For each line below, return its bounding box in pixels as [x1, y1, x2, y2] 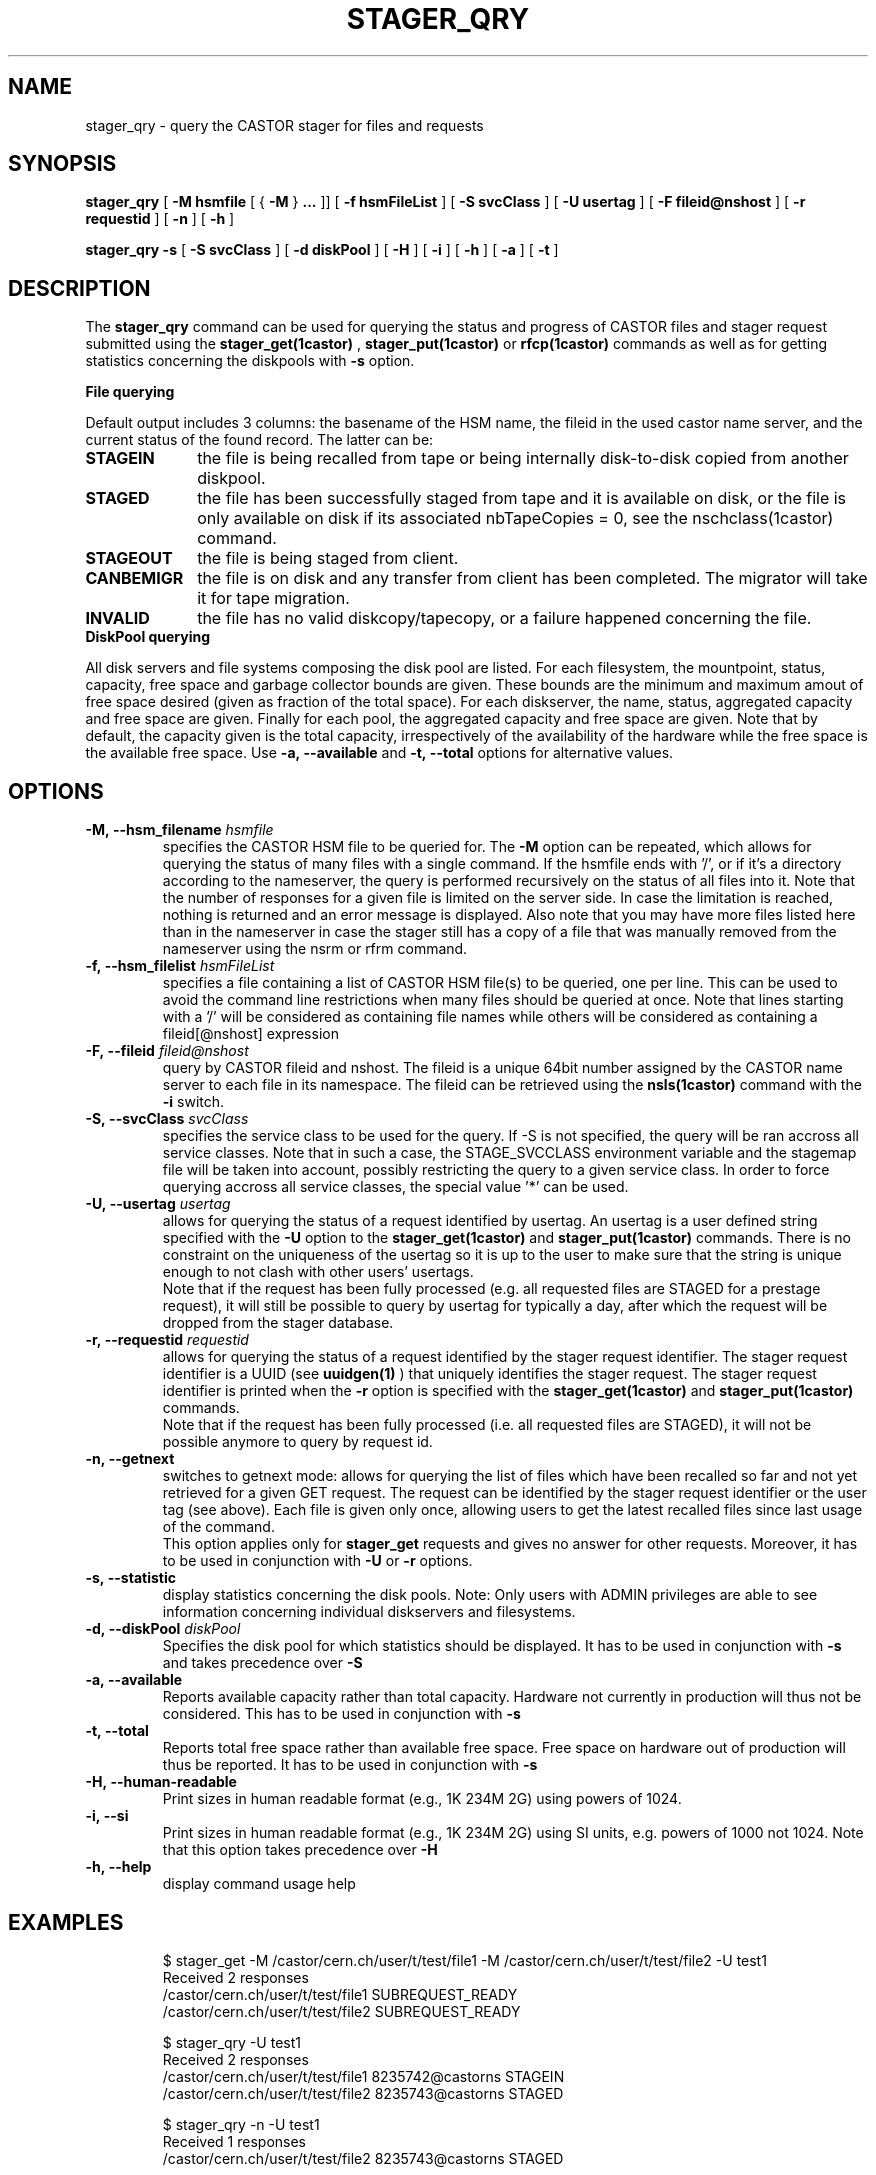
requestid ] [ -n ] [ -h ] [85, 210, 235, 228]
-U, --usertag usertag [85, 1195, 231, 1213]
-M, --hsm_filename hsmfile [85, 821, 274, 839]
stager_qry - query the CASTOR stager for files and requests [85, 116, 484, 134]
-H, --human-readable [85, 1773, 237, 1791]
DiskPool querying [85, 628, 211, 646]
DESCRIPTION [8, 275, 151, 301]
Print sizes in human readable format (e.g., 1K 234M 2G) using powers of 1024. [162, 1790, 682, 1808]
